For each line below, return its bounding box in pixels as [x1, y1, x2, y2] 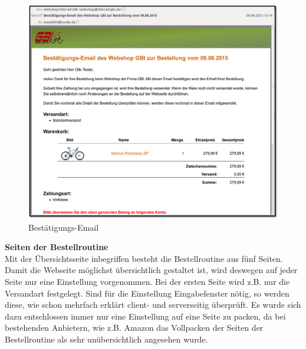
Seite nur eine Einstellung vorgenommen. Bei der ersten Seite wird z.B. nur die [5, 275, 290, 287]
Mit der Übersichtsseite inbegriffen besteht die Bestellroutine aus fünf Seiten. [5, 252, 283, 264]
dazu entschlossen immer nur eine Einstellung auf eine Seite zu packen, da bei [5, 310, 286, 322]
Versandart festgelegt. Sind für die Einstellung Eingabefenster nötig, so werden [5, 287, 289, 299]
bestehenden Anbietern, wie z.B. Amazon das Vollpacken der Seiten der [5, 321, 264, 334]
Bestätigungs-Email [28, 221, 99, 233]
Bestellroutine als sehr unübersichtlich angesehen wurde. [5, 333, 208, 345]
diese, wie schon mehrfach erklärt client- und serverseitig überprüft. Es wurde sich [5, 298, 301, 311]
